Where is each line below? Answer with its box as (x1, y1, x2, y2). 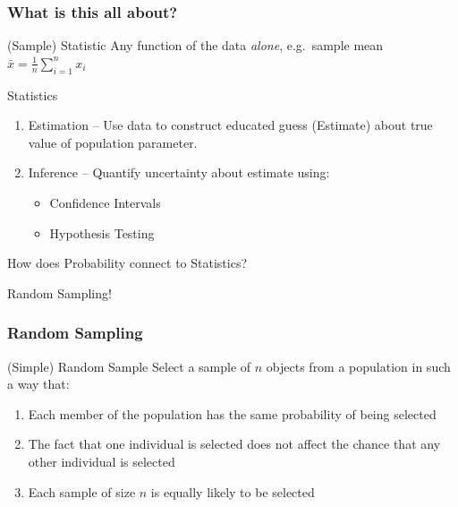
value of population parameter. (28, 133, 198, 151)
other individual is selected (28, 451, 175, 470)
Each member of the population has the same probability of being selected (28, 404, 437, 423)
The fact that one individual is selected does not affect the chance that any (28, 434, 441, 453)
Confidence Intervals (49, 193, 161, 211)
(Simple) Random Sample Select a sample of (7, 357, 251, 375)
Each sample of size (28, 482, 136, 501)
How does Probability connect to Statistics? (7, 253, 248, 272)
